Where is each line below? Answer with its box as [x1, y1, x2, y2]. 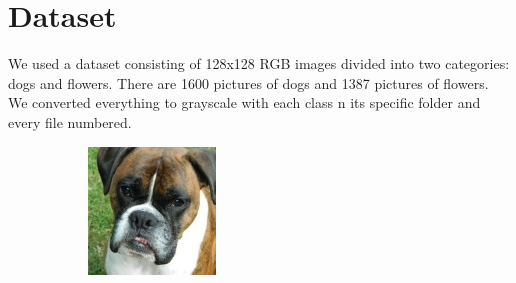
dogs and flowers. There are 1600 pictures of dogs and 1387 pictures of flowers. [8, 72, 489, 93]
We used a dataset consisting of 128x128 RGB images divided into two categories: [8, 53, 510, 74]
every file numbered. [8, 111, 132, 132]
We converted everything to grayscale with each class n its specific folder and [8, 92, 481, 113]
